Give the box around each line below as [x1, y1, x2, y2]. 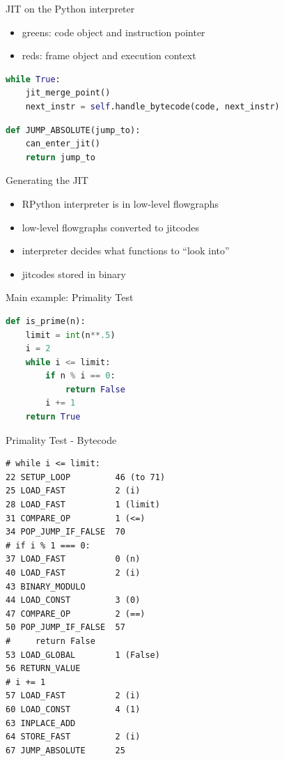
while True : [6, 74, 61, 84]
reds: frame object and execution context [22, 48, 196, 63]
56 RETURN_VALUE [6, 663, 81, 674]
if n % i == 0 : [45, 371, 116, 381]
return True [25, 412, 81, 422]
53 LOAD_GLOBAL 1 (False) [6, 649, 160, 660]
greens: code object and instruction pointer [22, 24, 205, 39]
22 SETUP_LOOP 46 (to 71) [6, 472, 166, 482]
